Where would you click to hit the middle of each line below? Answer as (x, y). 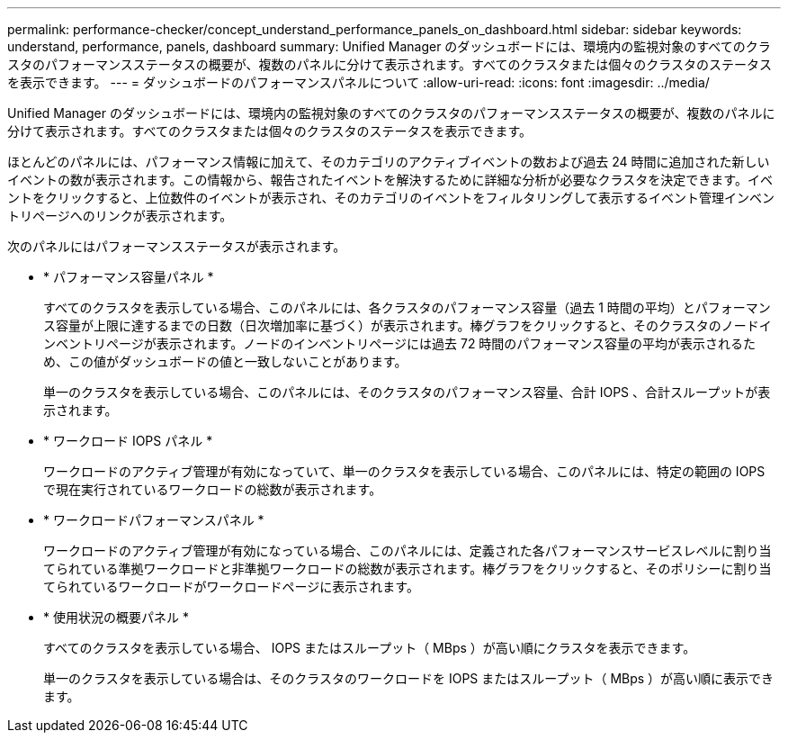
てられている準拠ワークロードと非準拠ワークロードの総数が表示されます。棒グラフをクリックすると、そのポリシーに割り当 (407, 569)
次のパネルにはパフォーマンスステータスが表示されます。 (177, 246)
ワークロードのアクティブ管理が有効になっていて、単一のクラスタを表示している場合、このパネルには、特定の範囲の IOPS (404, 471)
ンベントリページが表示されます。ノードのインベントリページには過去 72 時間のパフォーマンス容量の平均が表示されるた (400, 343)
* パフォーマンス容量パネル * (129, 277)
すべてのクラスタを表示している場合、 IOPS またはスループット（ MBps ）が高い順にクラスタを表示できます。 (370, 648)
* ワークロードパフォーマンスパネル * (154, 520)
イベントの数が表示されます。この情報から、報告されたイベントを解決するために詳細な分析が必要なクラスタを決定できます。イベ (390, 180)
